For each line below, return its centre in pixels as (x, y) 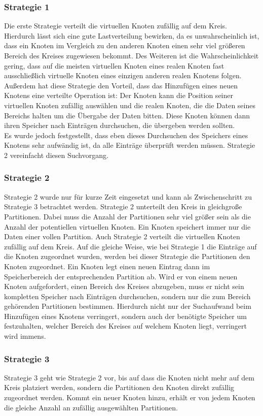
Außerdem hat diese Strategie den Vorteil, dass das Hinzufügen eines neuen (121, 85)
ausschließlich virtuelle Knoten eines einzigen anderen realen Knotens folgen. (123, 75)
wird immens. (25, 336)
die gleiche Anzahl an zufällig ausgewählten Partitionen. (91, 407)
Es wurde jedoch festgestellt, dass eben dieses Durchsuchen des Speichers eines (126, 135)
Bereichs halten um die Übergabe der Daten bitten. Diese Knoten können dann (127, 115)
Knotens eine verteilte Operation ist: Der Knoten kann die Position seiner (119, 95)
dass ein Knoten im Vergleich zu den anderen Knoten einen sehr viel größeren (125, 45)
